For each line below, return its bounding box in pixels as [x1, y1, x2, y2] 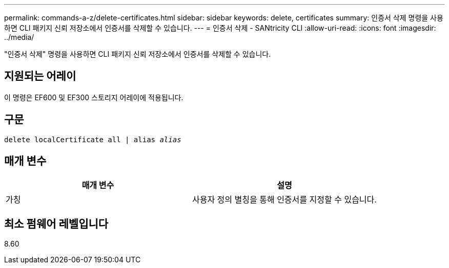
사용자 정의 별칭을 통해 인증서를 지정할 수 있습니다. [192, 194, 377, 205]
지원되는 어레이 [4, 70, 76, 83]
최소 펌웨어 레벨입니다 [4, 217, 109, 230]
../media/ [4, 33, 34, 41]
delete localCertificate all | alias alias [4, 135, 181, 144]
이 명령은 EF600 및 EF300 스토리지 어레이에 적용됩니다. [4, 93, 183, 102]
